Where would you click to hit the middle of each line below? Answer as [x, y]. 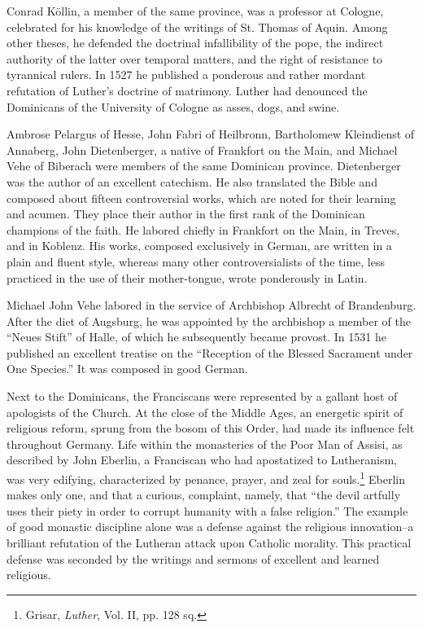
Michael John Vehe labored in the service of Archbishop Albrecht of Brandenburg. [211, 305]
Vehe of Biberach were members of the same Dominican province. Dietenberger [204, 166]
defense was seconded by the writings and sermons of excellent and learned [193, 558]
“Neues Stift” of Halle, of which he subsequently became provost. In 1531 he [196, 337]
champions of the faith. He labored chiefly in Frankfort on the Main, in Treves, [203, 229]
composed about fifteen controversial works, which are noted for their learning [201, 198]
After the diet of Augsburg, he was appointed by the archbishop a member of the [209, 321]
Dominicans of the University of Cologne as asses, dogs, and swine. [173, 106]
